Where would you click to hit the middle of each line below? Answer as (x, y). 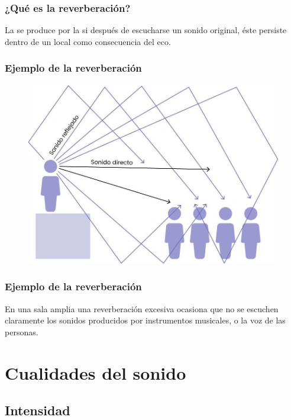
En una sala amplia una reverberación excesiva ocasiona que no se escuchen (142, 308)
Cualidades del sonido (96, 372)
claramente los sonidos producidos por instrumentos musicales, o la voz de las (145, 320)
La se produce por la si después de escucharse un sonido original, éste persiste (146, 30)
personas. (22, 331)
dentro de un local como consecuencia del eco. (88, 41)
